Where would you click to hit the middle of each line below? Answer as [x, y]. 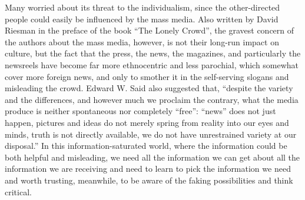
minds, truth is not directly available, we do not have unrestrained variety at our [151, 134]
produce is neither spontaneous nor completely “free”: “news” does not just [140, 111]
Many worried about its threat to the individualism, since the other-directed [142, 7]
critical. [18, 191]
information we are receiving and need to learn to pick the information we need [148, 169]
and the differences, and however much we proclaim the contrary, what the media [152, 99]
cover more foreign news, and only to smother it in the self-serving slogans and [147, 76]
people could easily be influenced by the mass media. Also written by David [142, 19]
